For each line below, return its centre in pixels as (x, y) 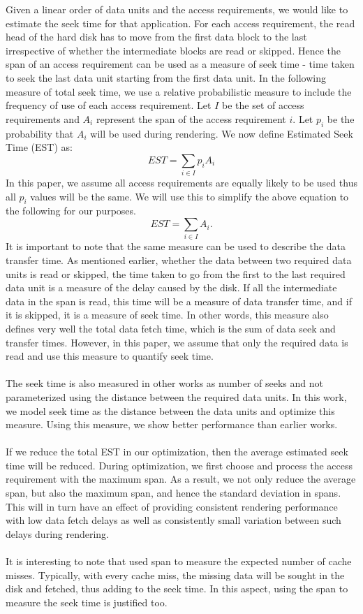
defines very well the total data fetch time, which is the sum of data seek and (171, 328)
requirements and (43, 118)
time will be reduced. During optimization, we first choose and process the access (179, 465)
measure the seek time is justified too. (87, 602)
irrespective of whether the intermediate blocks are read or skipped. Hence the (173, 50)
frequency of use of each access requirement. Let (109, 105)
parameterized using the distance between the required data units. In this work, (176, 396)
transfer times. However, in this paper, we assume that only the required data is (177, 342)
